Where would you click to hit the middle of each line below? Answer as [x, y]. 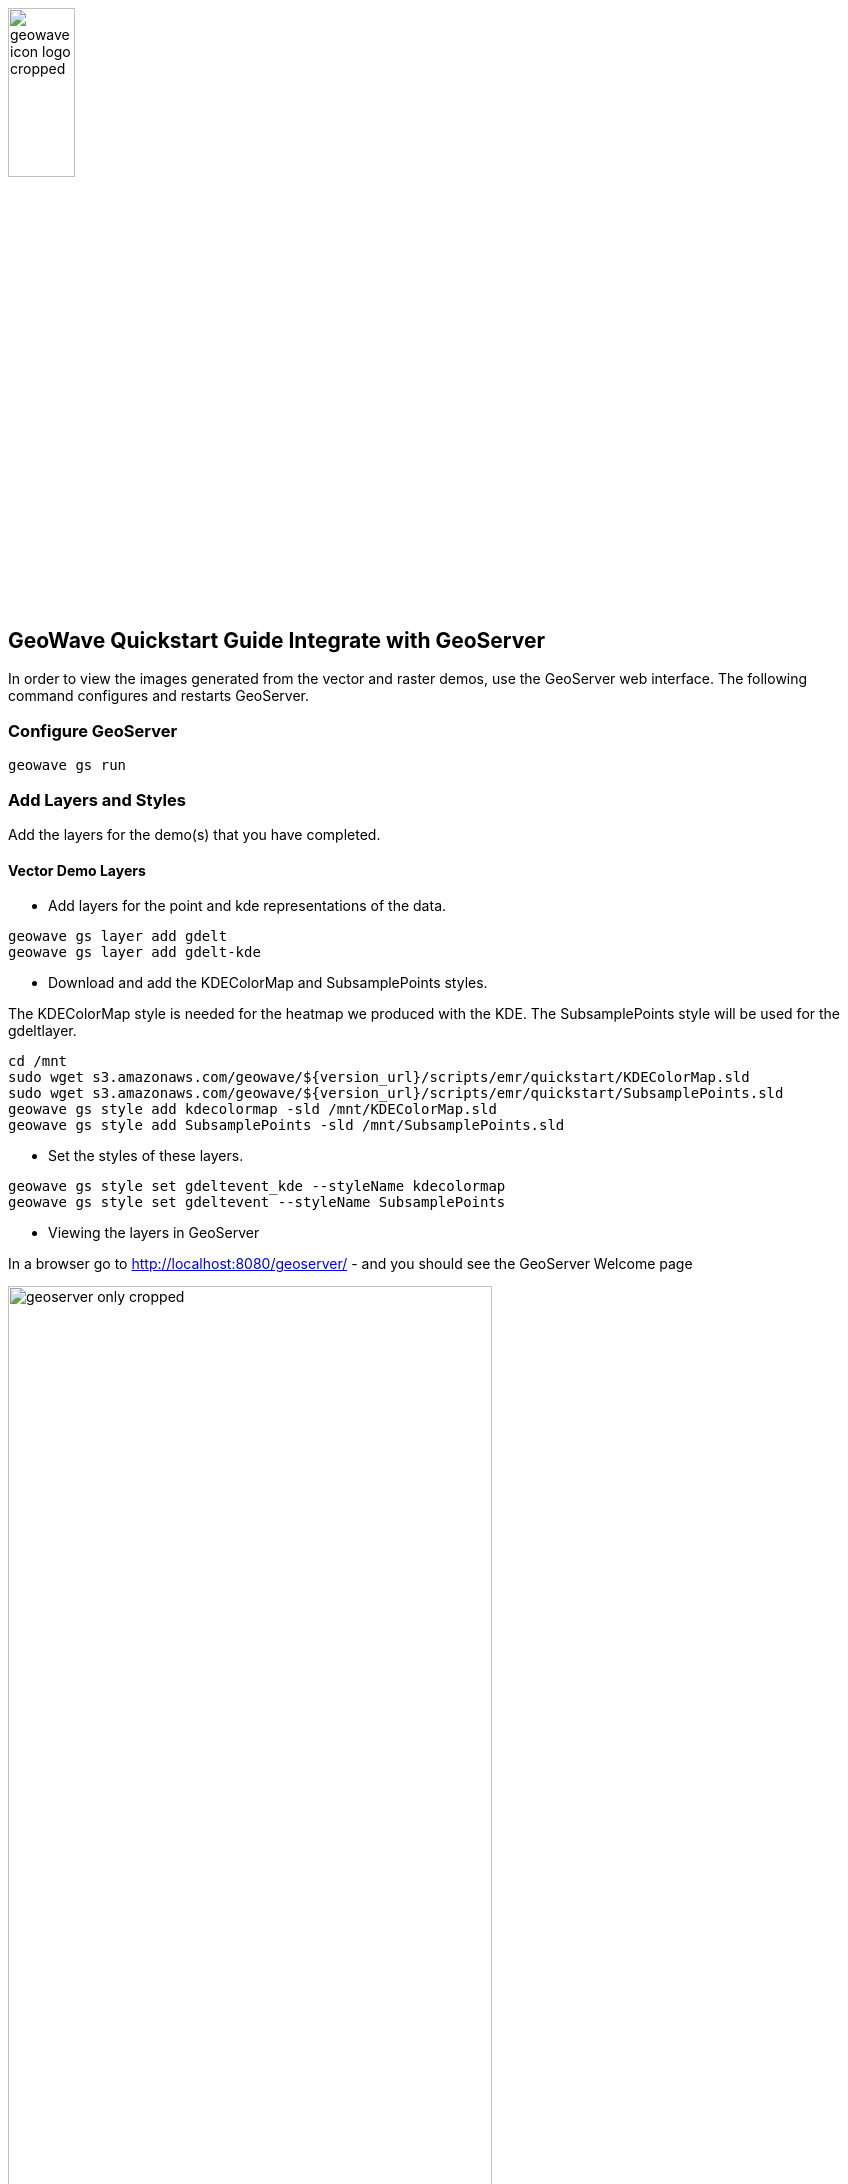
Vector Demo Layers [77, 870]
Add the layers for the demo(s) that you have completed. [194, 834]
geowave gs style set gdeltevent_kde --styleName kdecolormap [257, 1186]
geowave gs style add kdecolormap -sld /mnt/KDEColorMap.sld [252, 1109]
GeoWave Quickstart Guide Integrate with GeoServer [276, 640]
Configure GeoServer [93, 730]
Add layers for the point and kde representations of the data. [247, 906]
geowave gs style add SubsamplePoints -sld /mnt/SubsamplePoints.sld [286, 1125]
